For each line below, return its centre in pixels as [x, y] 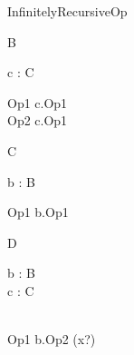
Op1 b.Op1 [38, 212]
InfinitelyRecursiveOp [67, 11]
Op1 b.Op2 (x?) [52, 339]
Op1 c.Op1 [38, 102]
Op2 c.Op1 [38, 120]
